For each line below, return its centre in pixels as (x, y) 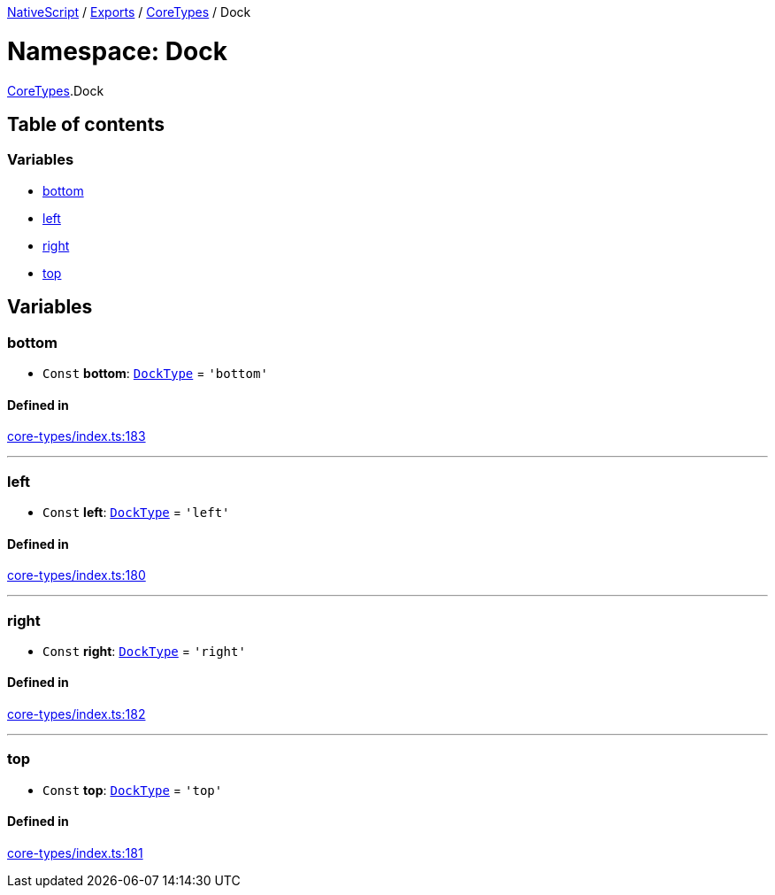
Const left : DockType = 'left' (136, 512)
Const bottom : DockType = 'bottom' (155, 373)
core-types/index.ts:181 (75, 853)
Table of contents (86, 124)
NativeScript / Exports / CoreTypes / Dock (129, 12)
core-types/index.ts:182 (77, 714)
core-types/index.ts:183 (77, 436)
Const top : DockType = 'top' (133, 790)
